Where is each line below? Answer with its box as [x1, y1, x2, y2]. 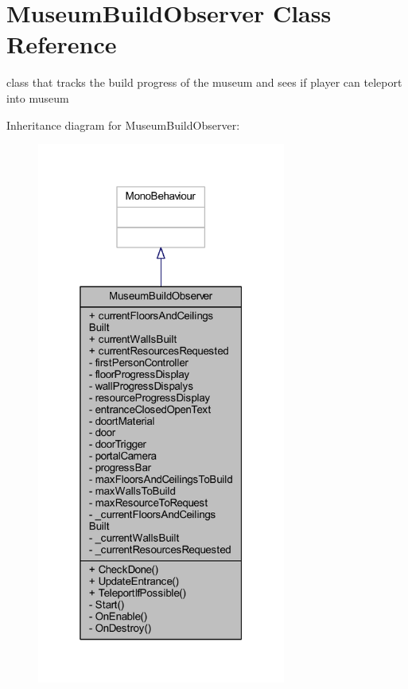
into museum [6, 89, 69, 106]
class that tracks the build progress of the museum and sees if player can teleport [6, 74, 402, 91]
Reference [6, 28, 117, 60]
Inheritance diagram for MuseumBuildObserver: [6, 116, 240, 133]
